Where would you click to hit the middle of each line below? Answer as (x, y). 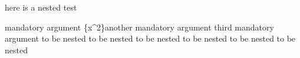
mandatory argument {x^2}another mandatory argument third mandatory (139, 27)
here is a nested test (41, 7)
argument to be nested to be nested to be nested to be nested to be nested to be (150, 38)
